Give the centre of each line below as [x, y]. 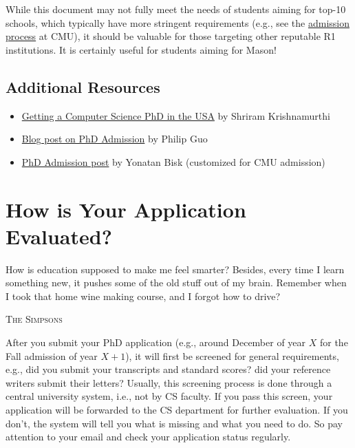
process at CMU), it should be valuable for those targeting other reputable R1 [171, 36]
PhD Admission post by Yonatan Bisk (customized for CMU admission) [173, 161]
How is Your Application [126, 209]
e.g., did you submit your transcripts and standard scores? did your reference [168, 369]
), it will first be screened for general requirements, [232, 355]
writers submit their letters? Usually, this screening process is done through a [169, 382]
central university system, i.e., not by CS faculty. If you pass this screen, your [169, 396]
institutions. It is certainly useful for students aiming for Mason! [141, 49]
